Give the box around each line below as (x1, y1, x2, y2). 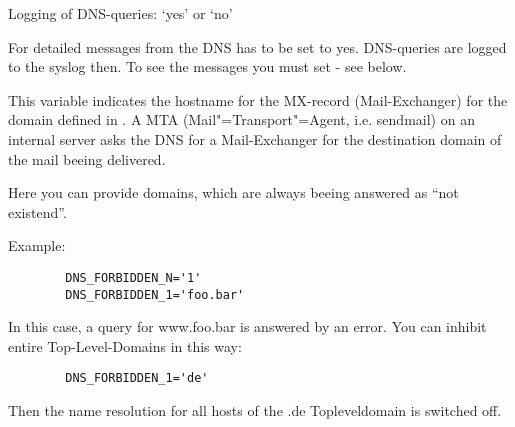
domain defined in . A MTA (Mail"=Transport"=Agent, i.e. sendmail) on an (8, 109, 475, 130)
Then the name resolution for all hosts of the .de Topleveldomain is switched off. (8, 400, 502, 421)
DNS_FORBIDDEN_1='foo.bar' (65, 287, 245, 302)
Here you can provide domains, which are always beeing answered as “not (8, 182, 459, 203)
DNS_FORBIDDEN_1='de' (65, 371, 209, 386)
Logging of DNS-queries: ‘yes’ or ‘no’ (8, 3, 233, 23)
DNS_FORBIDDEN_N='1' (65, 270, 202, 285)
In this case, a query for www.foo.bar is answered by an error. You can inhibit (8, 316, 487, 337)
